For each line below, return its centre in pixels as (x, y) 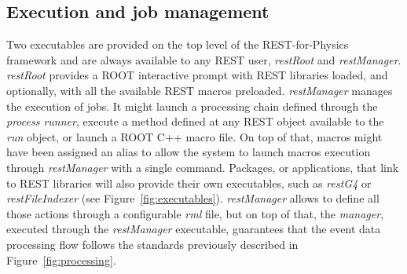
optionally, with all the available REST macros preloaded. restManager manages (200, 90)
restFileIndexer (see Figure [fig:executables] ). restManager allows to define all (193, 198)
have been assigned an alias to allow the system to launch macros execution (189, 152)
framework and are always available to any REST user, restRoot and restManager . (204, 59)
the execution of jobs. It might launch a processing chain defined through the (192, 106)
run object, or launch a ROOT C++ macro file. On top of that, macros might (194, 136)
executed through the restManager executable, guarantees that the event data (194, 229)
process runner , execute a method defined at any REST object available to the (195, 121)
